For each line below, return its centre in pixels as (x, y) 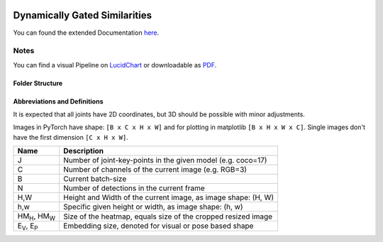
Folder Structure (38, 83)
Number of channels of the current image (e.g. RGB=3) (155, 170)
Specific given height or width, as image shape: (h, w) (154, 207)
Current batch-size (95, 179)
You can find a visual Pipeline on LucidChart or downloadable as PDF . (115, 65)
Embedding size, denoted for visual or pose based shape (159, 226)
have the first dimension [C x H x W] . (71, 137)
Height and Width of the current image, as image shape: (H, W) (169, 197)
